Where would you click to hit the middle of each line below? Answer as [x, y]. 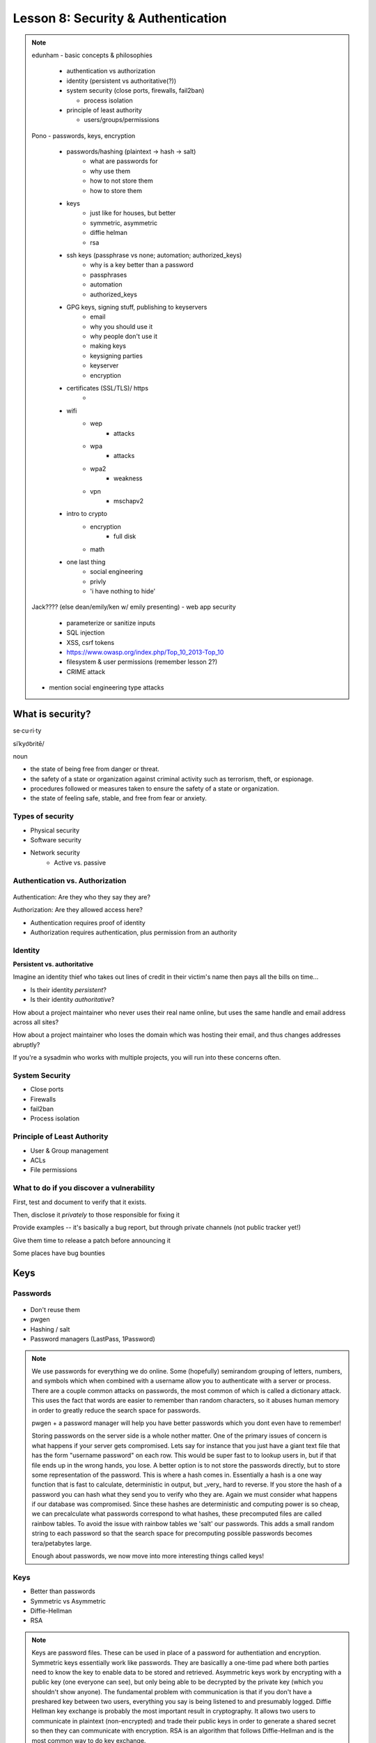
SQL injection [86, 633]
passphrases [109, 275]
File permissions [54, 1170]
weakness [128, 478]
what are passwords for [124, 161]
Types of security [44, 816]
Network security [55, 853]
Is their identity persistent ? [69, 989]
